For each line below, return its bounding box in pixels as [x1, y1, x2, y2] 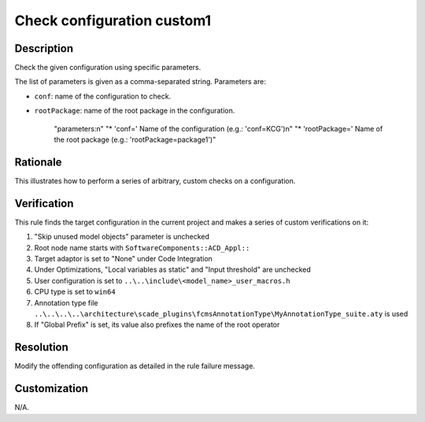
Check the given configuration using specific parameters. [14, 63, 201, 72]
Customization [14, 382, 89, 395]
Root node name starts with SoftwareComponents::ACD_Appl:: [34, 242, 250, 252]
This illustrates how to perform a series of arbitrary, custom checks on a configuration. [14, 176, 296, 185]
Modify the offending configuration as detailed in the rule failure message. [14, 361, 256, 371]
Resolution [14, 341, 68, 354]
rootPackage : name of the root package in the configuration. [34, 106, 235, 116]
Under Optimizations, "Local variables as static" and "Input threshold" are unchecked [34, 265, 311, 275]
